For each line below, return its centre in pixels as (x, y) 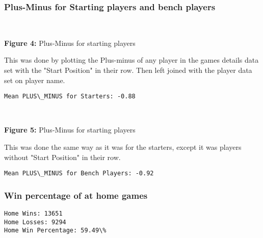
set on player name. (35, 80)
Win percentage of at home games (76, 195)
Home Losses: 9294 (35, 222)
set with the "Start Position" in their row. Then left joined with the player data (128, 70)
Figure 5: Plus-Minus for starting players (70, 130)
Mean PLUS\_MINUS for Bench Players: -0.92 (79, 174)
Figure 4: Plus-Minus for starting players (70, 43)
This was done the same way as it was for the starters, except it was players (123, 147)
